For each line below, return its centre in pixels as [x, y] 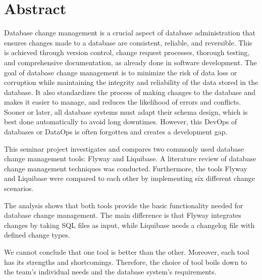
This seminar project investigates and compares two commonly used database [124, 148]
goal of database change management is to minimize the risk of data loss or [121, 72]
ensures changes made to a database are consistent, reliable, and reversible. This [128, 42]
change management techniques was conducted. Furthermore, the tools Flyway [126, 168]
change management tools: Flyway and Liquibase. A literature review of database [130, 158]
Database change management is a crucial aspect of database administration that [130, 33]
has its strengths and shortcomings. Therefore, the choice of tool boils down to [126, 262]
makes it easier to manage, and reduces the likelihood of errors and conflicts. [123, 102]
